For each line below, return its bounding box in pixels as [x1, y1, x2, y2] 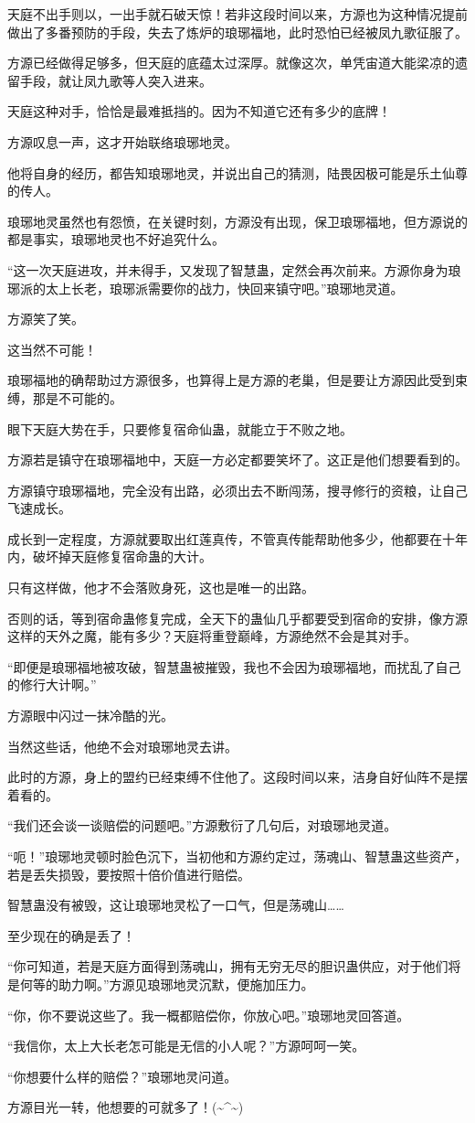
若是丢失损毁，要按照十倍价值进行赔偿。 [7, 864, 250, 883]
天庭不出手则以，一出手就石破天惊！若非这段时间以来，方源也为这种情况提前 [7, 5, 468, 23]
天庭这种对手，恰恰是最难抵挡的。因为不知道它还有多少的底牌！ [7, 102, 391, 121]
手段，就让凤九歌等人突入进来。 [19, 70, 212, 90]
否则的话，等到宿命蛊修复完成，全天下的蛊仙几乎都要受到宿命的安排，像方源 [7, 608, 468, 627]
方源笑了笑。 [7, 309, 84, 328]
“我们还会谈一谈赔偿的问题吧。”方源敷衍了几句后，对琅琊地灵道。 [7, 816, 397, 835]
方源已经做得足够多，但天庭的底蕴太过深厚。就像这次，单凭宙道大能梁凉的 [7, 53, 455, 72]
